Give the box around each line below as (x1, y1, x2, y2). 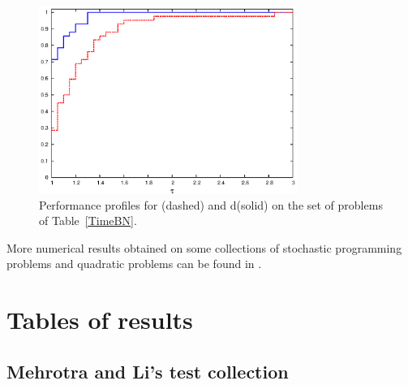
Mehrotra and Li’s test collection (6, 358, 289, 383)
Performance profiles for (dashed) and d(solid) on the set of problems (39, 196, 383, 213)
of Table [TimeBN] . (39, 212, 137, 229)
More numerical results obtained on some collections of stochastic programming (6, 239, 402, 256)
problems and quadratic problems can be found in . (6, 255, 262, 272)
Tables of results (6, 303, 193, 336)
